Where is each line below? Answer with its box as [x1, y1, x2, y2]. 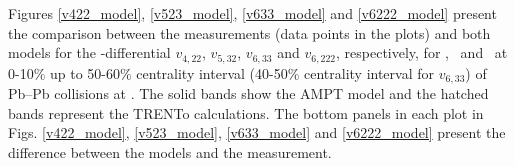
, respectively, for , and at [336, 42, 508, 63]
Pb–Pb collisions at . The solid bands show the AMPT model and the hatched [8, 83, 489, 104]
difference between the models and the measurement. [8, 141, 332, 162]
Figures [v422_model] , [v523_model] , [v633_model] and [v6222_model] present [8, 3, 497, 23]
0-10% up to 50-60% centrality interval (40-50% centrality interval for [8, 62, 435, 83]
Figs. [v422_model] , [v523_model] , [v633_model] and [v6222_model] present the [8, 122, 506, 143]
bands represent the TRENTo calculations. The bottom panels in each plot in [8, 102, 484, 123]
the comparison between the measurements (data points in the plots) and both [8, 22, 491, 43]
